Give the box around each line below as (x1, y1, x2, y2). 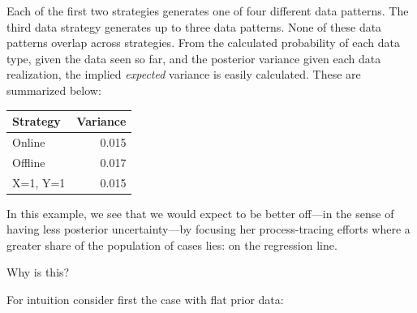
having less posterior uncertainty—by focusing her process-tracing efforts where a (6, 221, 411, 238)
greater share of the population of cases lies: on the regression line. (6, 236, 337, 253)
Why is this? (6, 264, 70, 281)
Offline (12, 153, 45, 170)
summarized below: (6, 81, 101, 98)
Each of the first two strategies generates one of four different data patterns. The (6, 2, 409, 19)
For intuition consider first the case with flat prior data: (6, 291, 284, 308)
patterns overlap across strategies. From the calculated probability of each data (6, 34, 400, 51)
